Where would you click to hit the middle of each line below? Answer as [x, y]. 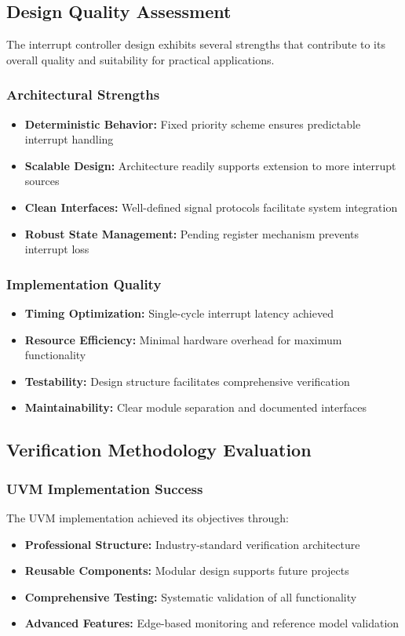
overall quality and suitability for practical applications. [140, 59]
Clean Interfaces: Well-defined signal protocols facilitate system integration [211, 207]
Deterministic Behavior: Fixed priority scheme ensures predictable [193, 124]
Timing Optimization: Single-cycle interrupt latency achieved [179, 313]
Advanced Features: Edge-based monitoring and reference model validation [212, 623]
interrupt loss [57, 249]
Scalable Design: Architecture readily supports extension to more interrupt [210, 165]
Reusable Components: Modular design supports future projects [187, 571]
